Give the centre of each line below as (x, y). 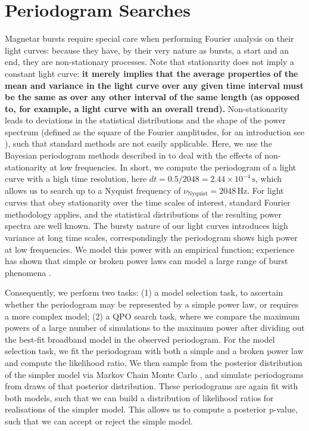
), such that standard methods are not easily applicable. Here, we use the (138, 143)
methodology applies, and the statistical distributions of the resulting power (143, 214)
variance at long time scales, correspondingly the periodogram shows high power (151, 238)
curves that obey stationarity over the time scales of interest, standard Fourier (148, 202)
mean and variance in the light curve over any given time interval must (154, 85)
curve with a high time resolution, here (76, 179)
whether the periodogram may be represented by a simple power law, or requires (152, 304)
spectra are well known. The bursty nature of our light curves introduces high (146, 226)
